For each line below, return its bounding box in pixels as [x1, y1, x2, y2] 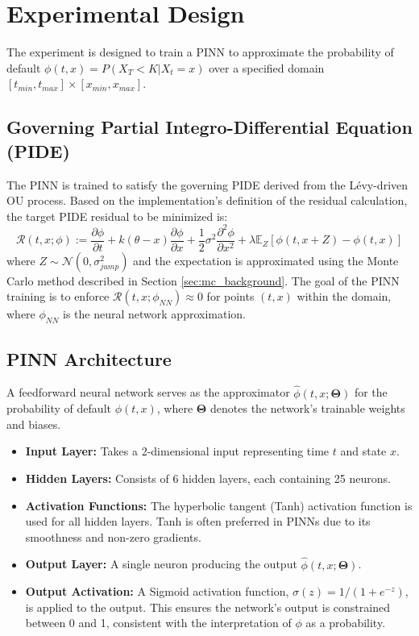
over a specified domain [209, 59, 325, 76]
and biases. [6, 415, 61, 432]
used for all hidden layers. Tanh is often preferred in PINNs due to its [25, 513, 371, 530]
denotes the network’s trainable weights [210, 400, 405, 417]
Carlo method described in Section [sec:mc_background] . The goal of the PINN [6, 272, 400, 289]
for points [206, 288, 255, 305]
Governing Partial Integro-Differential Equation [6, 114, 413, 139]
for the [354, 384, 388, 401]
